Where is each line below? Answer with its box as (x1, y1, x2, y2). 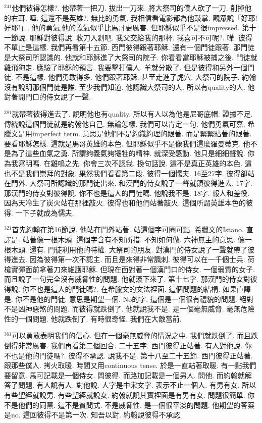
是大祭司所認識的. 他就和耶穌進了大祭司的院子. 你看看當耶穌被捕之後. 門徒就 (4, 51, 257, 62)
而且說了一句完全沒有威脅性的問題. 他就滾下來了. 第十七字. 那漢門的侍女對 (4, 274, 250, 284)
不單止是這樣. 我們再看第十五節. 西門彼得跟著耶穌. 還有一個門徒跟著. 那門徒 (4, 42, 255, 52)
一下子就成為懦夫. (15, 207, 74, 218)
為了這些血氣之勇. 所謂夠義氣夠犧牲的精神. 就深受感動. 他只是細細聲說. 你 (11, 148, 255, 158)
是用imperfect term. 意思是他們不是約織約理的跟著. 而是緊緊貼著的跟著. (18, 128, 252, 139)
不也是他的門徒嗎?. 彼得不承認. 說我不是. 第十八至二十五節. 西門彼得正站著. (4, 350, 253, 360)
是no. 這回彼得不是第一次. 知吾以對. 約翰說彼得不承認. (4, 409, 182, 420)
